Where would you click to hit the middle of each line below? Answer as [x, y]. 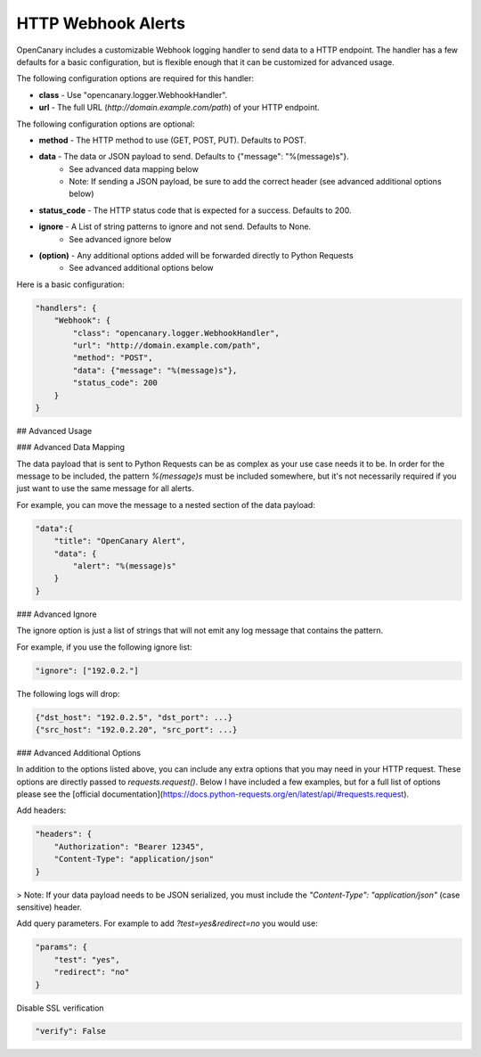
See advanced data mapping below [134, 168]
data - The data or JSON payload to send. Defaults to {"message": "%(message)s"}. [194, 157]
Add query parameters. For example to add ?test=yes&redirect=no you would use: [167, 923]
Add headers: [41, 810]
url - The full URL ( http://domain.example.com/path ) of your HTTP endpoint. [179, 108]
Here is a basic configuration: [70, 284]
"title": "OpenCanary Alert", [120, 541]
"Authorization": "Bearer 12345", [129, 846]
